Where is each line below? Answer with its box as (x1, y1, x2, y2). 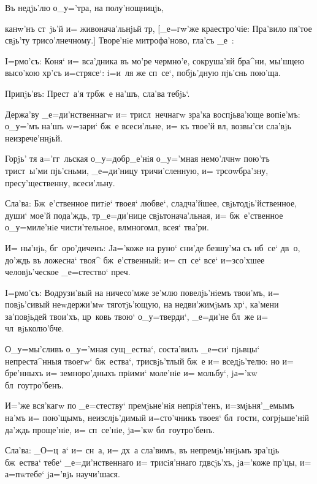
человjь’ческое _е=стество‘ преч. (5, 265, 131, 278)
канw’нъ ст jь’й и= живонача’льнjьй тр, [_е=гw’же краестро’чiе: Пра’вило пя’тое (5, 21, 312, 34)
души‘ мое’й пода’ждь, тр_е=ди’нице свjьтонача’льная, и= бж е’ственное (5, 208, 283, 221)
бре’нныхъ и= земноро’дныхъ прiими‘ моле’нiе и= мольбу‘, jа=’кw (5, 366, 258, 379)
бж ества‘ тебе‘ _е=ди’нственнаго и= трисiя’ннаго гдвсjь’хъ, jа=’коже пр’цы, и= (5, 455, 311, 468)
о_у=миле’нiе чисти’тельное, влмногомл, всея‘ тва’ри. (5, 221, 209, 233)
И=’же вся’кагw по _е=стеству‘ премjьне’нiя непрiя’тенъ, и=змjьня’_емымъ (5, 399, 294, 412)
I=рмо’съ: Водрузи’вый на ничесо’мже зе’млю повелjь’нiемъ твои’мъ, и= (5, 285, 280, 298)
